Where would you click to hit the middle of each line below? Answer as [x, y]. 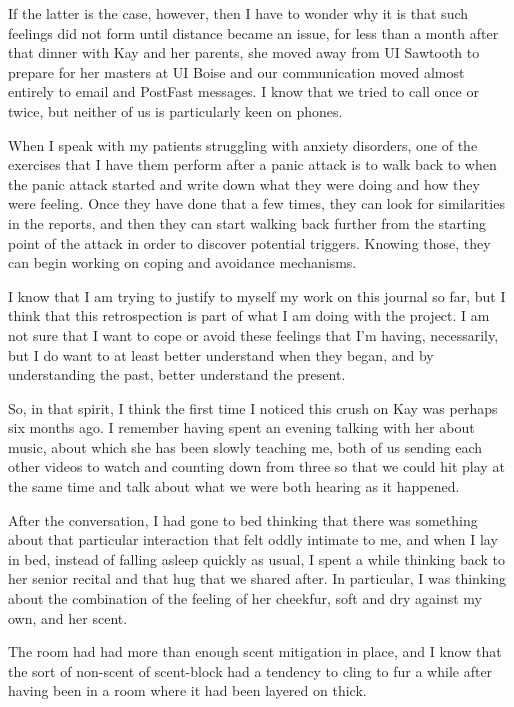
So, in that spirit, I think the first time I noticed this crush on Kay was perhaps [253, 407]
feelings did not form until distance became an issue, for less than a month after [253, 32]
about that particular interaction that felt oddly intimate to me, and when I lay [253, 539]
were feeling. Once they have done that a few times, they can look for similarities [256, 203]
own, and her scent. [68, 617]
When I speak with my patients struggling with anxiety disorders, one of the [243, 144]
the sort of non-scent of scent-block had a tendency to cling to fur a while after [250, 670]
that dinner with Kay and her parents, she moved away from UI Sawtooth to [244, 52]
